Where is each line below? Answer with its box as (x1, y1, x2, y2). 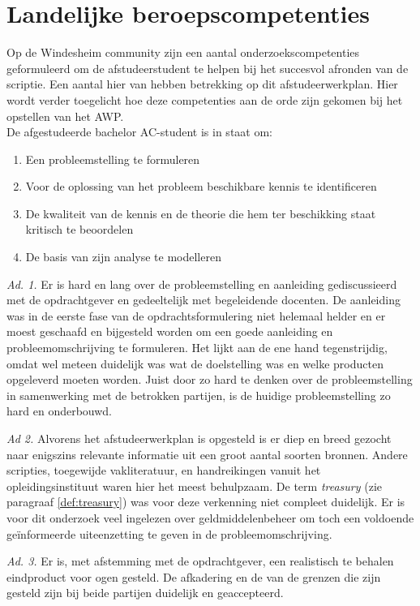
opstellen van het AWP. (6, 107, 124, 124)
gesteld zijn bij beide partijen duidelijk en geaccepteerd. (6, 584, 284, 601)
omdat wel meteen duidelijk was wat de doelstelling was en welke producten (6, 355, 384, 372)
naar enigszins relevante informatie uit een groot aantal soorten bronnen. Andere (6, 445, 408, 462)
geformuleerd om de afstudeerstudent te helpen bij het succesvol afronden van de (6, 59, 409, 76)
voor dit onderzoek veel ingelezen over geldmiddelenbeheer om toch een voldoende (6, 509, 414, 526)
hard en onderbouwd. (6, 402, 113, 419)
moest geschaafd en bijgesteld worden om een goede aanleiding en (6, 323, 333, 340)
